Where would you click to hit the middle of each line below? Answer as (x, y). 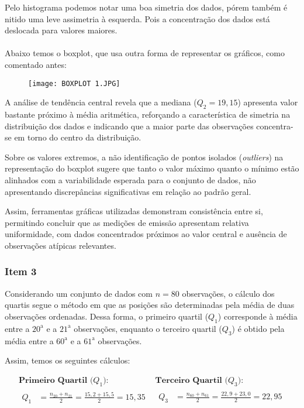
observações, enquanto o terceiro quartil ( (148, 328)
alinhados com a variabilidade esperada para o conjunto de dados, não (130, 179)
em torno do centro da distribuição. (78, 137)
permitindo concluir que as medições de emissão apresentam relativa (127, 222)
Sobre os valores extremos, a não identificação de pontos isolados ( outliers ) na (144, 157)
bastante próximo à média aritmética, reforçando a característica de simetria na (148, 114)
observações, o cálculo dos (228, 293)
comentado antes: (36, 64)
